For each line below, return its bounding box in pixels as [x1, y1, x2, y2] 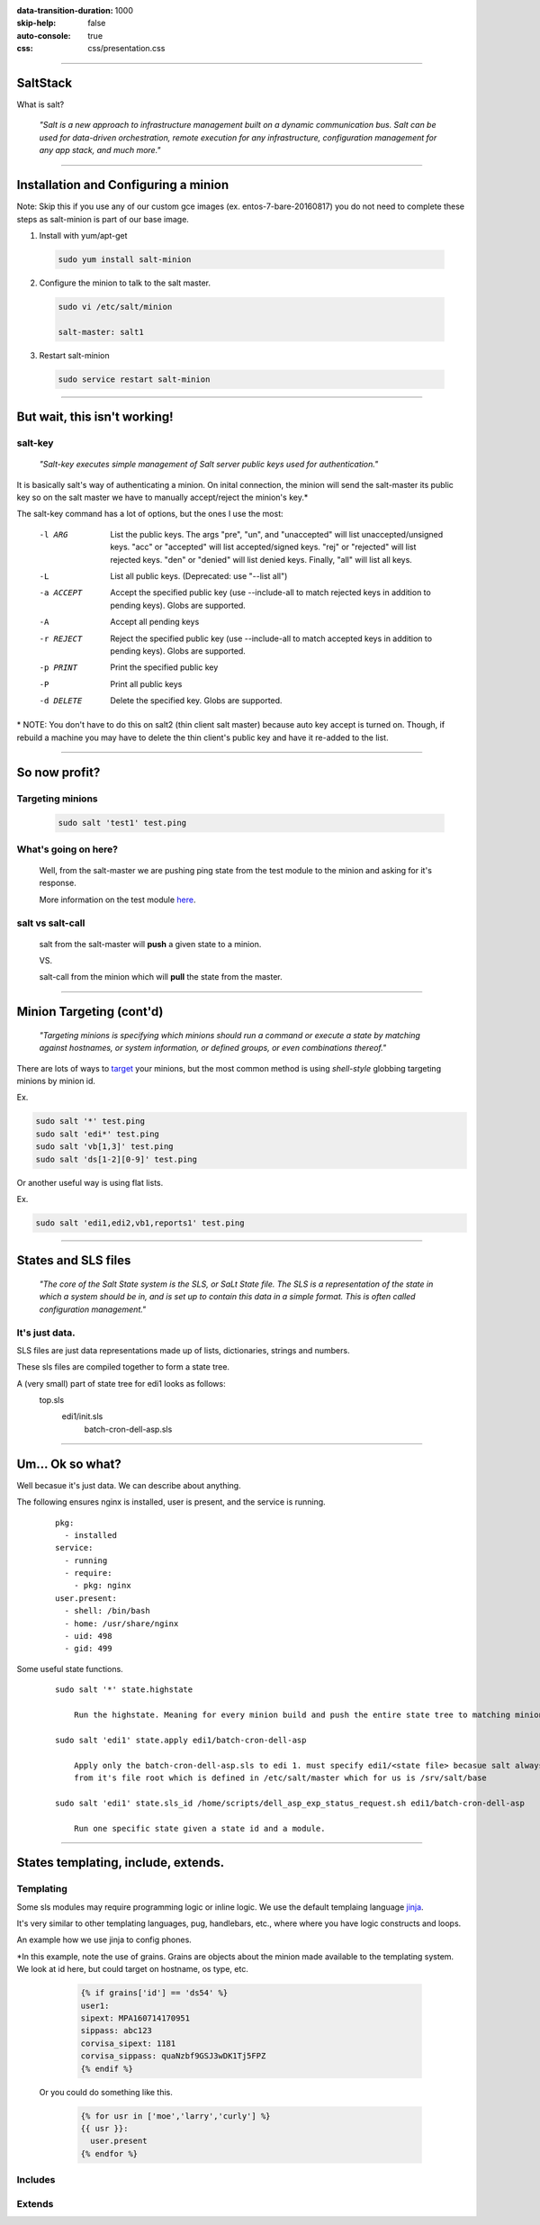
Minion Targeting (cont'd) [16, 1004, 164, 1019]
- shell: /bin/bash [64, 1605, 150, 1616]
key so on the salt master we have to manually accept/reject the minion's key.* [16, 492, 309, 502]
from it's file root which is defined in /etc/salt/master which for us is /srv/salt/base [73, 1772, 488, 1783]
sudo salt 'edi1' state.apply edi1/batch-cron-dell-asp [55, 1734, 307, 1745]
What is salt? [16, 99, 65, 110]
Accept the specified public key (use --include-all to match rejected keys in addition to [110, 587, 431, 598]
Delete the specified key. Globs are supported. [110, 695, 283, 706]
